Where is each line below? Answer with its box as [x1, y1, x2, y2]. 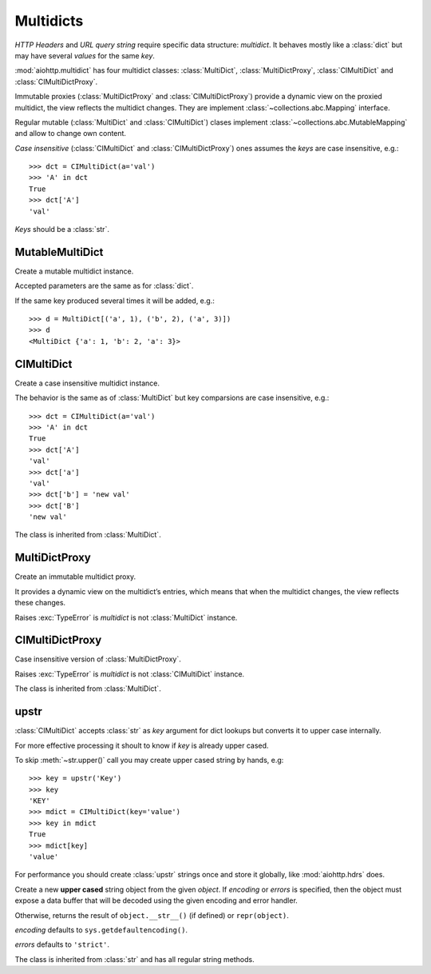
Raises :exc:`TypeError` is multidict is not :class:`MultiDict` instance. [14, 613, 238, 622]
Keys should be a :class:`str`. [14, 225, 109, 234]
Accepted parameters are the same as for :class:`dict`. [14, 281, 194, 291]
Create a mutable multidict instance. [14, 266, 134, 276]
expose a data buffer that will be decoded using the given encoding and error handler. [14, 896, 299, 905]
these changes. [14, 598, 66, 608]
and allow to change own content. [14, 129, 127, 138]
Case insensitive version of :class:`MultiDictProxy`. [14, 654, 181, 664]
